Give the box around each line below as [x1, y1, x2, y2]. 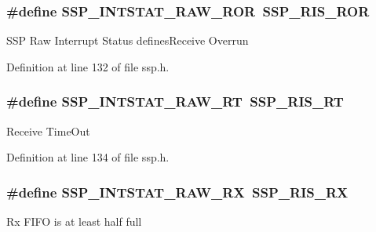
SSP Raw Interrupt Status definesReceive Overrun [6, 32, 249, 49]
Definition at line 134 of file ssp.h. [6, 149, 170, 165]
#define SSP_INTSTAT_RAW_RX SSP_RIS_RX [6, 182, 349, 201]
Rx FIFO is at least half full [6, 213, 142, 230]
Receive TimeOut [6, 122, 90, 139]
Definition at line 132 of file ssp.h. [6, 58, 170, 74]
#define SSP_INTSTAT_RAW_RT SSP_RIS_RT [6, 92, 344, 111]
